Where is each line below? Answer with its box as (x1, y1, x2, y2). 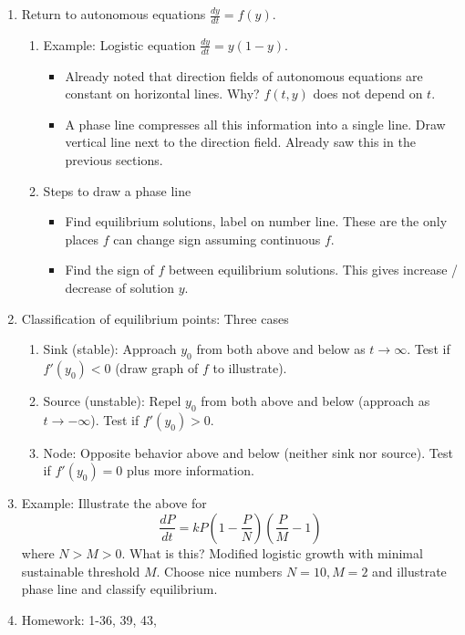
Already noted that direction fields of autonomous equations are (65, 66, 423, 85)
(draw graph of (115, 358, 199, 377)
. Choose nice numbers (156, 561, 283, 580)
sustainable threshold (21, 561, 140, 580)
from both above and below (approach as (201, 390, 430, 410)
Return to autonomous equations (21, 5, 206, 23)
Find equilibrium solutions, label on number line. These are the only (65, 212, 448, 231)
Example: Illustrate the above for (21, 494, 207, 513)
